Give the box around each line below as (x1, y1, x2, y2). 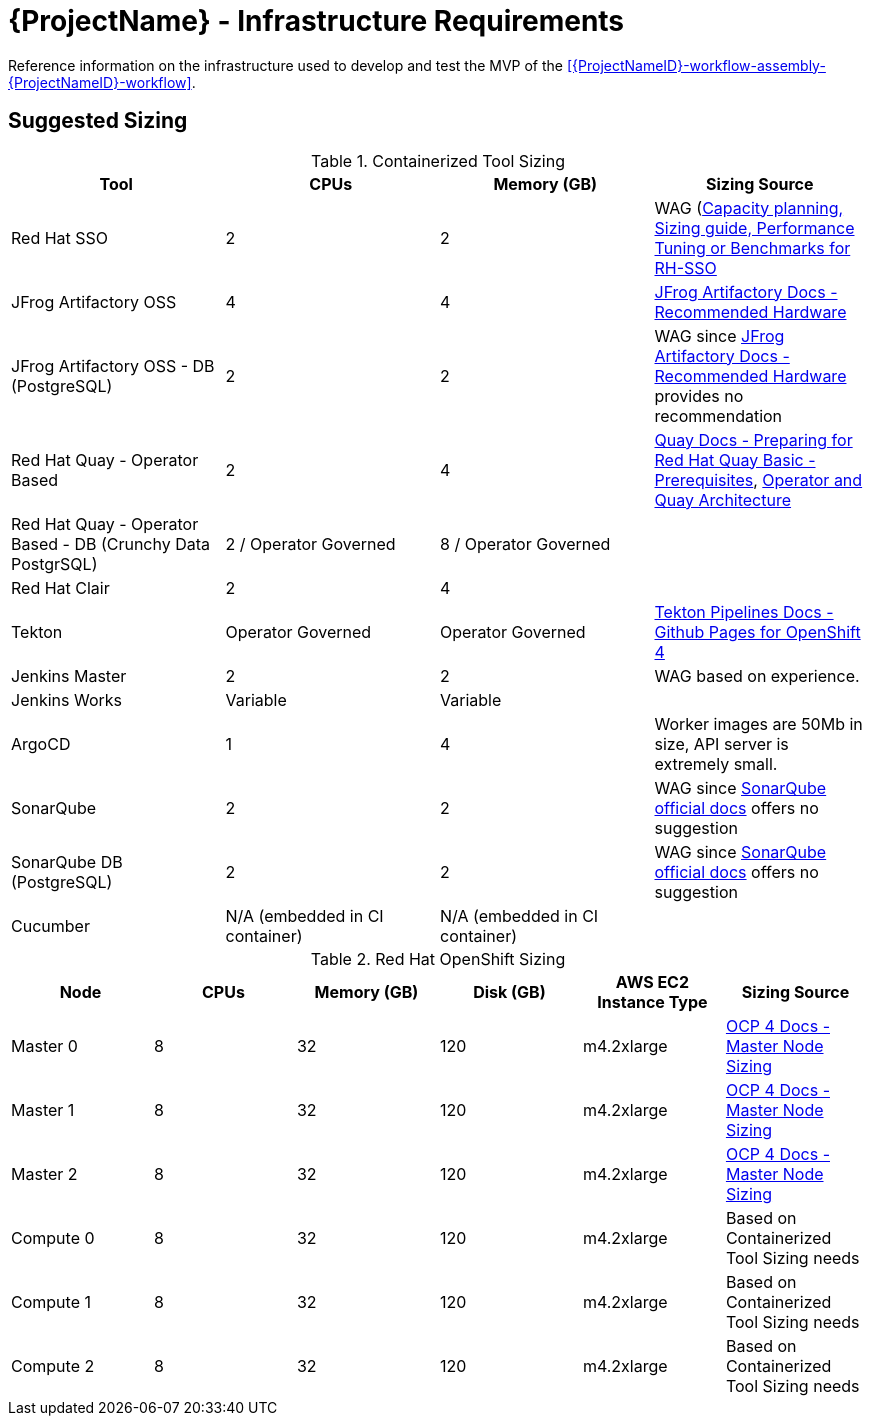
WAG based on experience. (654, 665, 860, 686)
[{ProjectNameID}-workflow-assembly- (566, 56, 826, 74)
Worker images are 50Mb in (654, 713, 863, 734)
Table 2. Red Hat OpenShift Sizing (310, 948, 566, 969)
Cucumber (11, 915, 90, 936)
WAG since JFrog (654, 325, 785, 346)
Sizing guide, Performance (654, 217, 855, 238)
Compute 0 (11, 1227, 95, 1248)
